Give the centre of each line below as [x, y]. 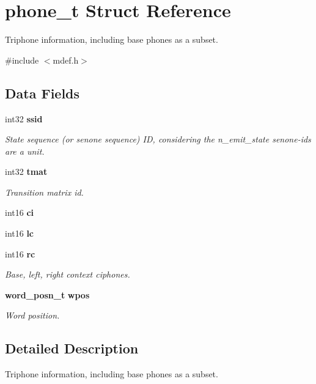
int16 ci [20, 212]
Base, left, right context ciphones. [68, 274]
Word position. [32, 315]
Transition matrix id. [44, 192]
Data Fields [42, 93]
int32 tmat [26, 172]
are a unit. [25, 151]
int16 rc [20, 253]
